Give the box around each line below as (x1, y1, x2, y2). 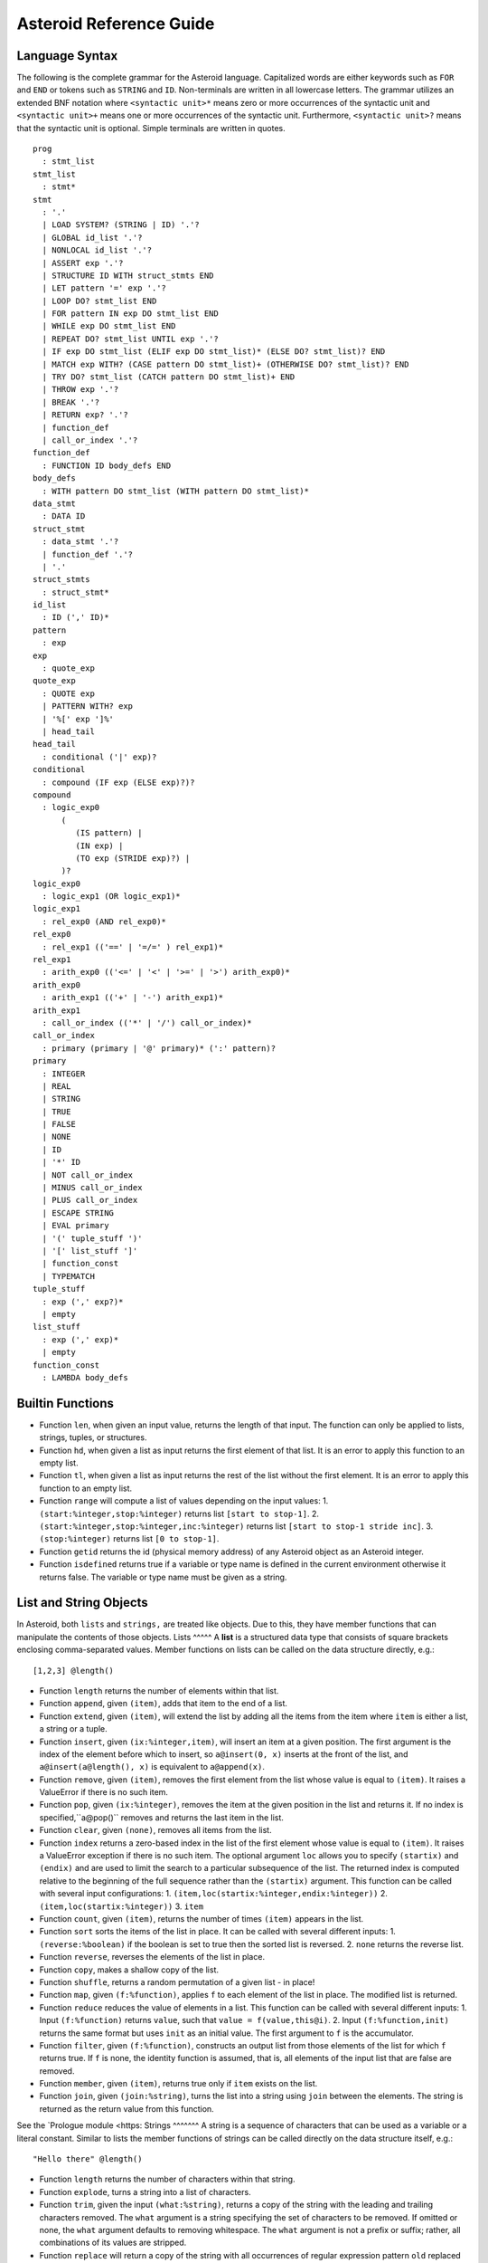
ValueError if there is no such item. (39, 1787, 169, 1798)
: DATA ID (42, 511, 86, 521)
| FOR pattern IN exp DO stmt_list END (42, 309, 219, 319)
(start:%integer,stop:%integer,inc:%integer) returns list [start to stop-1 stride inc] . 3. (39, 1521, 434, 1532)
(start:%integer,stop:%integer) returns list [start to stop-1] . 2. (39, 1508, 320, 1519)
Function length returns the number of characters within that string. (39, 2173, 296, 2185)
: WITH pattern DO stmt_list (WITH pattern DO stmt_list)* (42, 485, 309, 496)
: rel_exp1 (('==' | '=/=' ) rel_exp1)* (42, 941, 224, 952)
